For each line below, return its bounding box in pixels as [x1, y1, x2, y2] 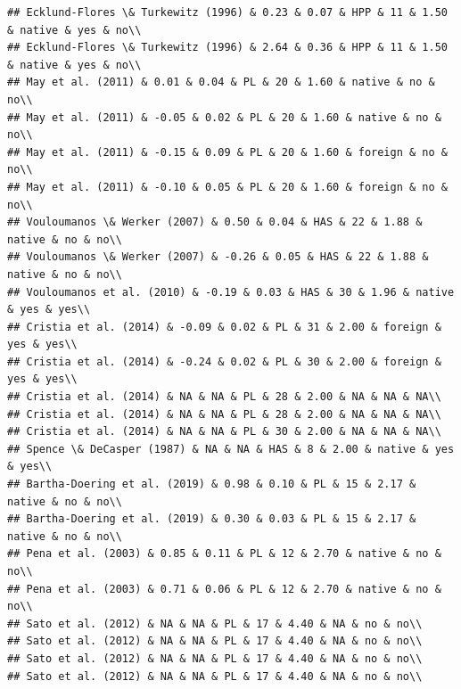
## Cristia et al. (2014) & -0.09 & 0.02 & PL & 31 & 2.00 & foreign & [7, 320, 441, 333]
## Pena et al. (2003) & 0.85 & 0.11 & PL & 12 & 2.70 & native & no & [7, 547, 441, 561]
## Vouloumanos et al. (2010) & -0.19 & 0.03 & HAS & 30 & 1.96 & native [7, 285, 455, 299]
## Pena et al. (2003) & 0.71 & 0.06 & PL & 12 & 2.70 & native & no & [7, 582, 441, 595]
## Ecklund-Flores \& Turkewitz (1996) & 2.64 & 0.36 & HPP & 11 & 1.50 [7, 41, 448, 54]
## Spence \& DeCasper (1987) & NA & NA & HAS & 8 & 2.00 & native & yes [7, 442, 455, 455]
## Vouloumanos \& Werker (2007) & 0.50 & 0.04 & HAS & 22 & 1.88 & [7, 216, 423, 229]
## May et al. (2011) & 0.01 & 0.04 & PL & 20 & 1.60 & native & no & [7, 76, 435, 89]
